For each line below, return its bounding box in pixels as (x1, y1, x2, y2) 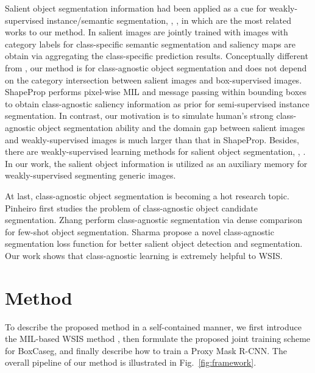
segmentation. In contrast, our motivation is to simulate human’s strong (5, 109, 274, 122)
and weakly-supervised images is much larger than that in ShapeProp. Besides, (5, 133, 299, 146)
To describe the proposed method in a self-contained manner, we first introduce (5, 320, 302, 333)
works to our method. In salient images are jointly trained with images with (5, 26, 288, 38)
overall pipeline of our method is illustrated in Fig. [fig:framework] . (5, 356, 257, 369)
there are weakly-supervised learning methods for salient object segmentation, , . (5, 145, 306, 158)
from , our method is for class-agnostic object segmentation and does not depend (5, 61, 307, 74)
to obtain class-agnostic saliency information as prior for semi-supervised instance (5, 97, 310, 110)
